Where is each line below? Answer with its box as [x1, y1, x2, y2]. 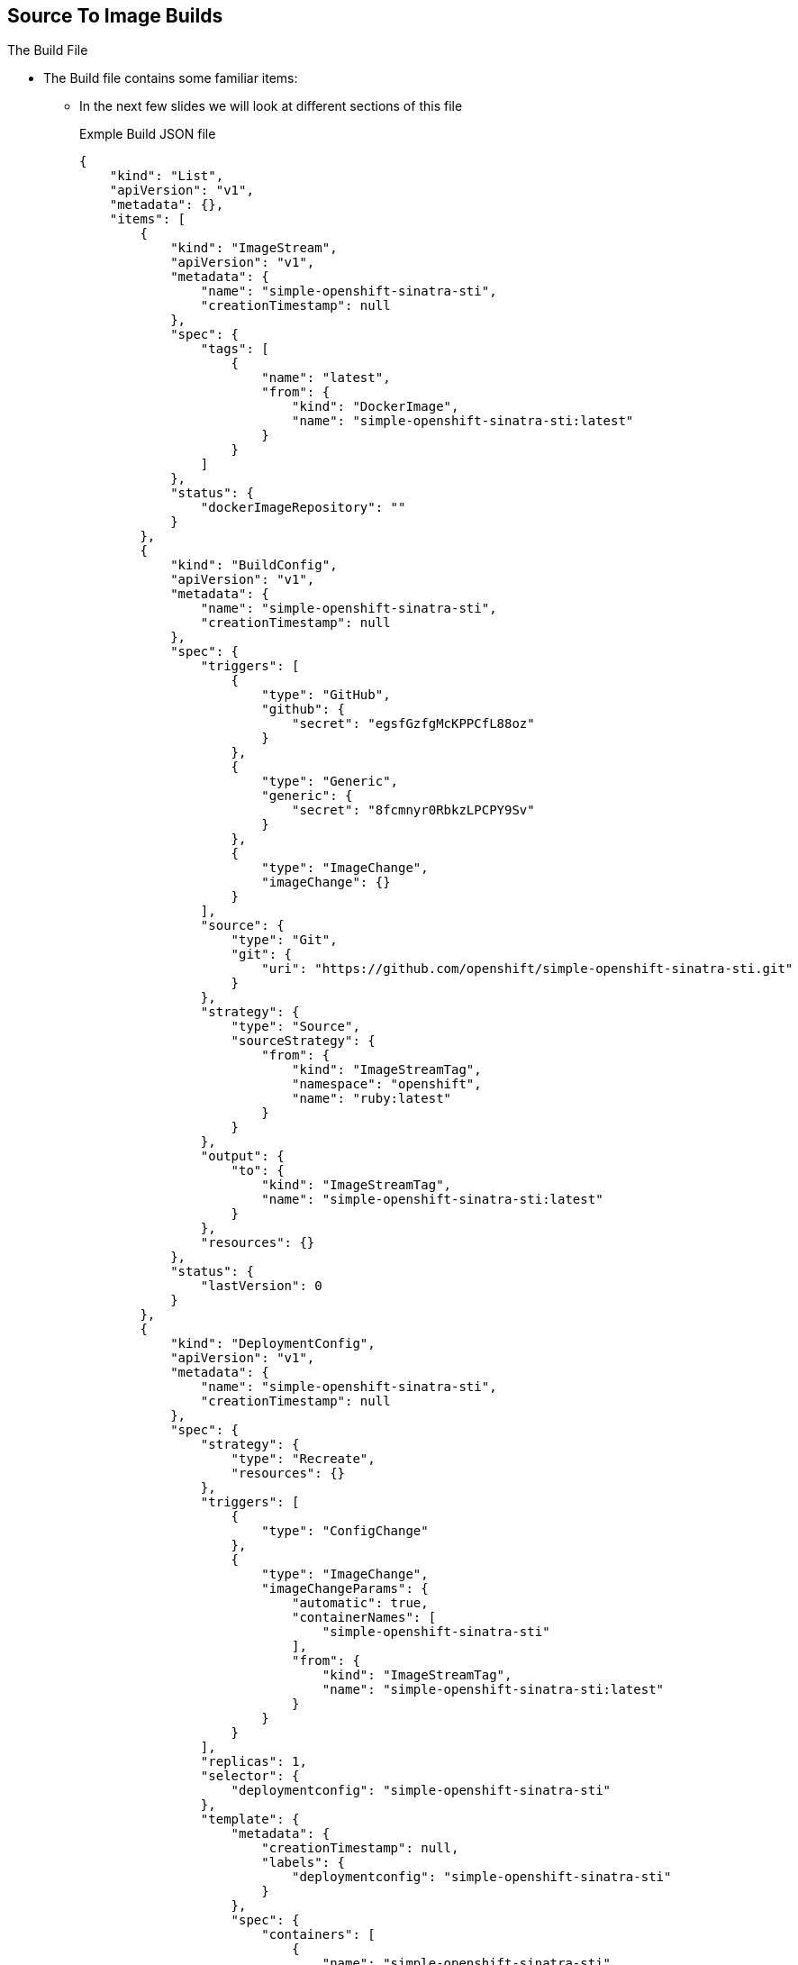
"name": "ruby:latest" [292, 1091, 452, 1106]
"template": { [200, 1812, 300, 1827]
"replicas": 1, [200, 1754, 307, 1769]
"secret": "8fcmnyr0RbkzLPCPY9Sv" [292, 803, 535, 818]
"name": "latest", [261, 370, 391, 386]
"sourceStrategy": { [231, 1033, 376, 1049]
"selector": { [200, 1769, 300, 1784]
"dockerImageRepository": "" [200, 500, 406, 515]
